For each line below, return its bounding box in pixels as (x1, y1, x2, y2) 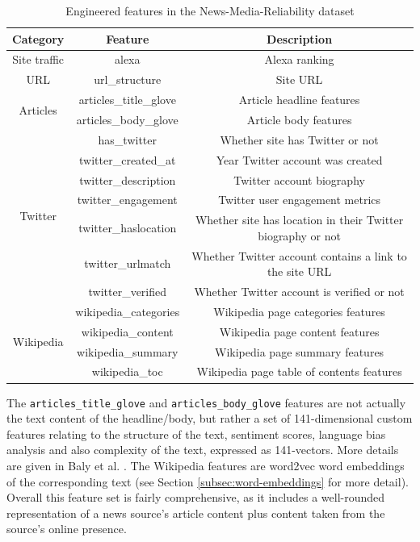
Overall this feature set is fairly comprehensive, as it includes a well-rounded (6, 489, 385, 506)
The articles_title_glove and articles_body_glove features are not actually (6, 394, 406, 411)
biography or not (258, 227, 341, 244)
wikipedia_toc (91, 363, 163, 380)
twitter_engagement (77, 191, 178, 208)
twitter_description (79, 171, 176, 188)
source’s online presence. (6, 520, 127, 537)
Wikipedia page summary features (215, 343, 384, 360)
